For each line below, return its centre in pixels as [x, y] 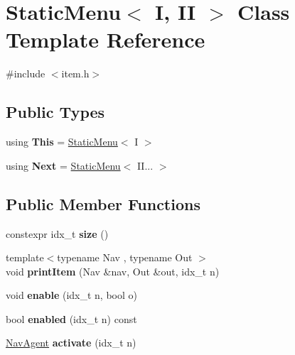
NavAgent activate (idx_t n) [71, 343]
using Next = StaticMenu [63, 165]
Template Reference [106, 39]
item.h [75, 73]
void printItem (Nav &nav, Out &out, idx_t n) [113, 271]
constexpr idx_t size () [57, 233]
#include [26, 73]
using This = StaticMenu [62, 142]
